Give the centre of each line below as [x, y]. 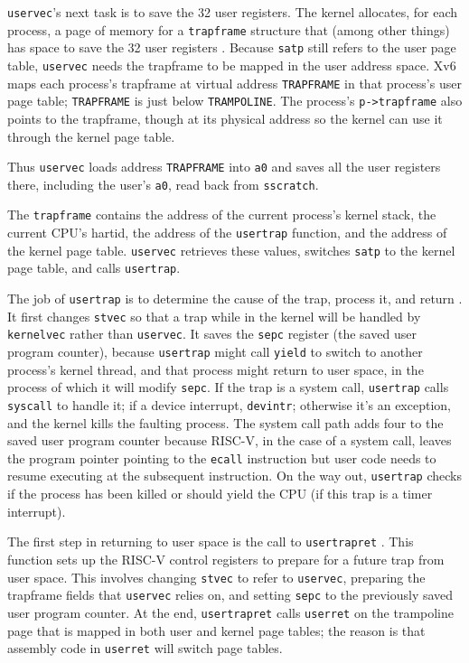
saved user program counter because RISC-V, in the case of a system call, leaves [230, 440]
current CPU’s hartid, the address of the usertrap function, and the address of [227, 233]
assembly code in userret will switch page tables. [145, 648]
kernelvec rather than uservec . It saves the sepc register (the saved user [212, 334]
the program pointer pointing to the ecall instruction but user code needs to [222, 458]
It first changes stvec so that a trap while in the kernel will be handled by [214, 316]
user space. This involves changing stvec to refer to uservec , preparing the [216, 577]
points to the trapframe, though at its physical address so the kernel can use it [225, 118]
